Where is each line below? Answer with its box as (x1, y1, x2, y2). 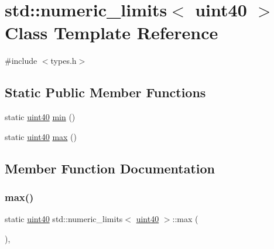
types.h (50, 54, 77, 67)
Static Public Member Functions (5, 83, 206, 101)
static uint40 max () (5, 130, 77, 142)
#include (5, 54, 37, 67)
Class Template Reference (5, 21, 218, 45)
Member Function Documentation (5, 159, 215, 177)
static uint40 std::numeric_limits (5, 213, 123, 225)
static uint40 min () (5, 111, 76, 123)
